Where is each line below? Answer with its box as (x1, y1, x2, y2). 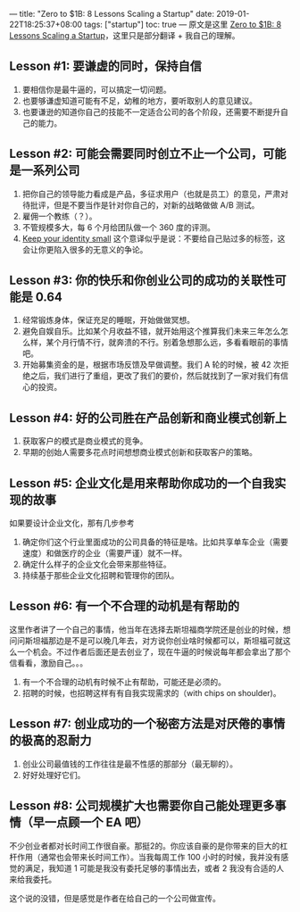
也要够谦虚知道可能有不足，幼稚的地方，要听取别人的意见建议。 (21, 95, 257, 106)
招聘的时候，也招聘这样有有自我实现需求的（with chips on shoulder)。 (21, 687, 281, 698)
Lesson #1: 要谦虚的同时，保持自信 (9, 59, 203, 74)
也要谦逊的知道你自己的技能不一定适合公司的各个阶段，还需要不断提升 (21, 106, 281, 117)
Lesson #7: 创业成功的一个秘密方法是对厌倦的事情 (9, 717, 286, 732)
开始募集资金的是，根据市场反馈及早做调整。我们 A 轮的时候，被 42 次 (21, 360, 281, 370)
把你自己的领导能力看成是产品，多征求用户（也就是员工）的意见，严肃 (21, 188, 281, 199)
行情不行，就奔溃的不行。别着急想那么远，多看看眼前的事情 (69, 337, 288, 348)
